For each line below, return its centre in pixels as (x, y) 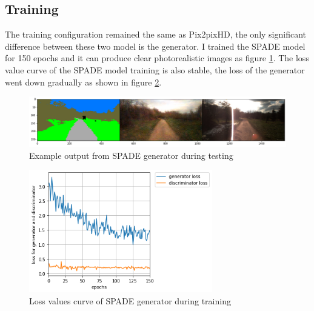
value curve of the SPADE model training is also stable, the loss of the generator (155, 69)
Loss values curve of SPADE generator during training (130, 300)
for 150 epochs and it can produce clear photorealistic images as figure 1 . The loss (157, 58)
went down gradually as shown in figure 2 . (83, 82)
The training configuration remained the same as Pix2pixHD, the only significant (155, 34)
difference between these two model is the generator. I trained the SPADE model (155, 46)
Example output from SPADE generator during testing (131, 155)
